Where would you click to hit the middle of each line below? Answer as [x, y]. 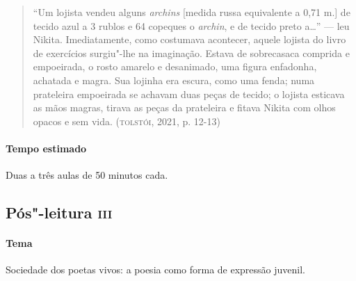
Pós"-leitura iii [59, 212]
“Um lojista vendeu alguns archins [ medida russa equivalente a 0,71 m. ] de [192, 12]
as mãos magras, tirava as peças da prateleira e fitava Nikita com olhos [184, 107]
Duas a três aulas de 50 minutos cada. [87, 175]
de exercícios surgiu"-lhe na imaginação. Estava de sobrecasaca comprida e [191, 53]
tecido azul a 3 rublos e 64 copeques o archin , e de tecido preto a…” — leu [191, 25]
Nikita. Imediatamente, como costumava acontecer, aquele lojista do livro [189, 39]
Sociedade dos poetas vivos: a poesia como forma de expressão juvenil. [156, 270]
